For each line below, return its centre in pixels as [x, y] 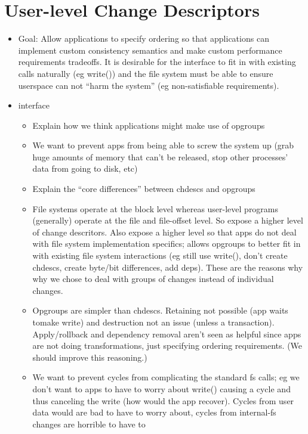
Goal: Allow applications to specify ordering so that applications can [144, 38]
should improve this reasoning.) [90, 357]
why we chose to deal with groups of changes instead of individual [153, 279]
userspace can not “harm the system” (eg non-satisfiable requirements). [149, 85]
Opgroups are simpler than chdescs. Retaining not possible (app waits [160, 310]
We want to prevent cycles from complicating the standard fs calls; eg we [166, 377]
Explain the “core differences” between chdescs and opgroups [144, 189]
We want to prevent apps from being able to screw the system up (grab [163, 145]
